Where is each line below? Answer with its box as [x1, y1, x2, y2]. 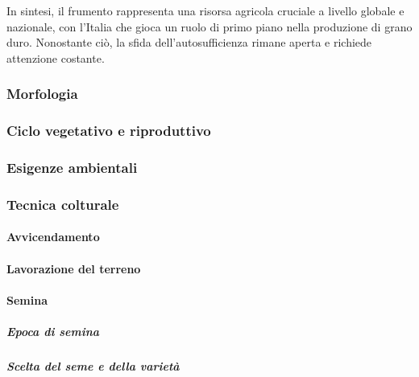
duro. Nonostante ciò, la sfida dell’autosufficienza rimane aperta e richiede [6, 34, 372, 51]
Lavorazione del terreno [6, 260, 141, 277]
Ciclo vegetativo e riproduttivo [6, 121, 211, 141]
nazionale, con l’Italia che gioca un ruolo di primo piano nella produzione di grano [6, 18, 413, 35]
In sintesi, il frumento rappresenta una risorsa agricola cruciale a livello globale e [6, 2, 404, 18]
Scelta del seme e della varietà [6, 357, 180, 374]
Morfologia [6, 84, 78, 104]
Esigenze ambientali [6, 157, 138, 177]
